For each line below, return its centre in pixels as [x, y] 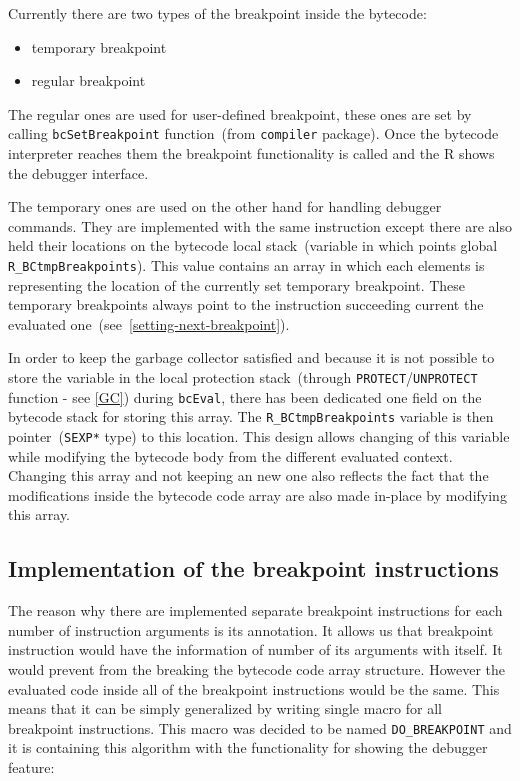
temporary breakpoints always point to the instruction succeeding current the [246, 304]
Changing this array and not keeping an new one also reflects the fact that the [248, 475]
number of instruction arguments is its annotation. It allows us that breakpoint [251, 629]
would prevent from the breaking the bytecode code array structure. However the [256, 669]
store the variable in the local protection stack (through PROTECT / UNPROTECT [243, 377]
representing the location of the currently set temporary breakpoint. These [237, 284]
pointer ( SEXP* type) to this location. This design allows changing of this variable [259, 436]
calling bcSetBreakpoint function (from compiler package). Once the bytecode [253, 133]
